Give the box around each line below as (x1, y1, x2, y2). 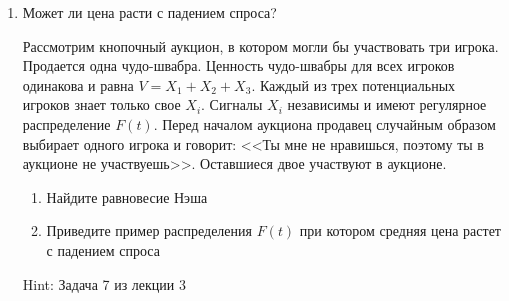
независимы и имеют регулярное (287, 94, 487, 115)
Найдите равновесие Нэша (46, 186, 208, 207)
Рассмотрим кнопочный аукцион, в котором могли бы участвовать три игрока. (22, 35, 499, 56)
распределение (22, 113, 111, 134)
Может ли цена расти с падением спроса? (22, 2, 277, 22)
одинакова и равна (22, 74, 134, 95)
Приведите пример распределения (46, 220, 252, 241)
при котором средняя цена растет (299, 220, 501, 241)
